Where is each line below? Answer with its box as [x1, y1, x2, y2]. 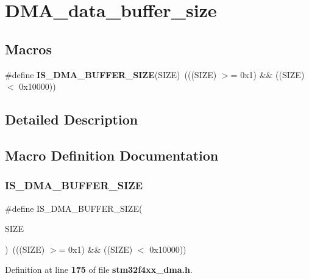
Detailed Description [5, 110, 138, 129]
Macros [5, 39, 52, 58]
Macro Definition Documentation [5, 145, 219, 164]
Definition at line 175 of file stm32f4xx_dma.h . [5, 263, 193, 276]
